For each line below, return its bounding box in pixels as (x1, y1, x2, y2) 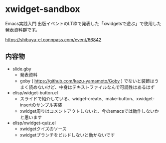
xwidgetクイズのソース (19, 126, 67, 132)
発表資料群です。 (5, 26, 40, 33)
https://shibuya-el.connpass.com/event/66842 (5, 36, 102, 43)
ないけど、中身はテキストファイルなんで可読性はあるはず (37, 84, 155, 90)
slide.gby (12, 66, 31, 71)
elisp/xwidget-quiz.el (12, 120, 56, 126)
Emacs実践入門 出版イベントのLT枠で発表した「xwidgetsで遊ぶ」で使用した (5, 20, 162, 26)
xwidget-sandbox (5, 3, 81, 15)
